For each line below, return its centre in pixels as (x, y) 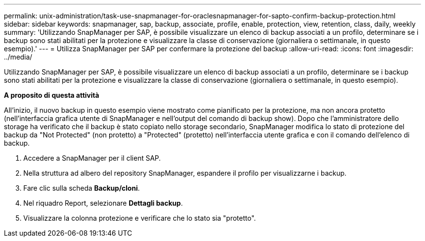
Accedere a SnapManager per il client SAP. (92, 158)
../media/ (18, 57)
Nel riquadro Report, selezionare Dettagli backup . (103, 203)
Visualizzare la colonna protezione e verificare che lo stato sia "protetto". (140, 218)
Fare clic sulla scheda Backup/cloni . (82, 188)
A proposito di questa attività (52, 95)
